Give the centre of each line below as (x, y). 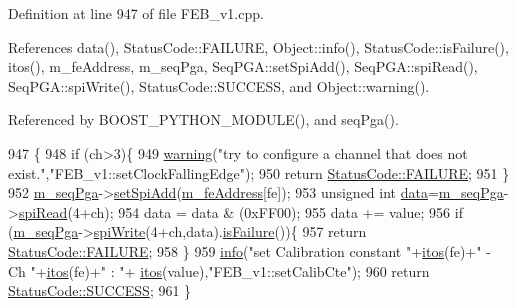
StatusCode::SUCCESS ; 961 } (100, 290)
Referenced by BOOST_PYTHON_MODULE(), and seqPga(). (203, 119)
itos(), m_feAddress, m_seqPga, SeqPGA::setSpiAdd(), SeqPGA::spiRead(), (243, 66)
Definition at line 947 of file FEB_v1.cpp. (136, 13)
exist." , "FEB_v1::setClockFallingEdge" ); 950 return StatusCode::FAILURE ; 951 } (259, 172)
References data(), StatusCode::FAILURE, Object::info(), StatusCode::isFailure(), (258, 46)
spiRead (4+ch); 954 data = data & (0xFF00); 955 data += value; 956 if (240, 211)
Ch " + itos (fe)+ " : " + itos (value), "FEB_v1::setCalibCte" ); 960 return (219, 270)
